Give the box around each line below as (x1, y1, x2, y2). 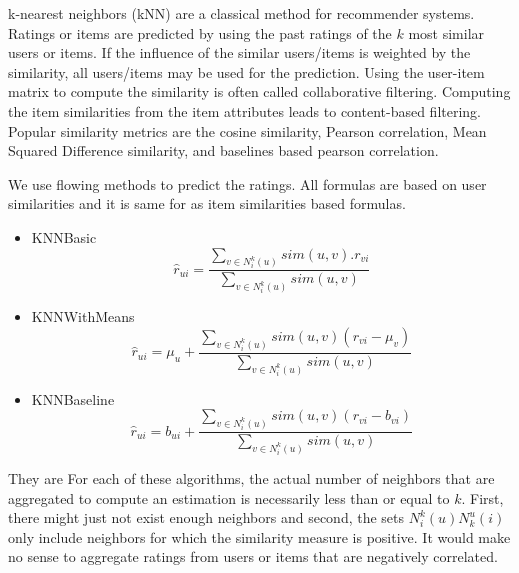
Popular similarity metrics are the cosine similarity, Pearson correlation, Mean (8, 120, 487, 141)
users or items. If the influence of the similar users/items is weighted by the (8, 42, 471, 63)
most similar (408, 22, 485, 43)
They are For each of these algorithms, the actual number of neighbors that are (8, 467, 495, 488)
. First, (461, 487, 504, 508)
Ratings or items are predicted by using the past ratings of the (8, 22, 392, 43)
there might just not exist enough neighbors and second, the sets (8, 507, 405, 528)
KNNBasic (31, 226, 97, 247)
